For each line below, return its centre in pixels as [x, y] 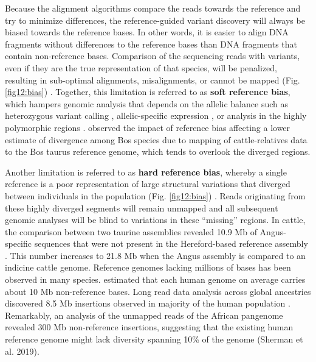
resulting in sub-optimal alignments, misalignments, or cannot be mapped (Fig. [153, 80]
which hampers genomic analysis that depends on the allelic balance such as [146, 103]
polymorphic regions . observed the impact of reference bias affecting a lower [148, 127]
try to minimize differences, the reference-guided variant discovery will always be [155, 20]
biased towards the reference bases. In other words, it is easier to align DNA [147, 32]
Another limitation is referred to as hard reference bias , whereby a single [146, 172]
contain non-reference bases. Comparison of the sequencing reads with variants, [153, 56]
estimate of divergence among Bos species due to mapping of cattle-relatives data [156, 139]
